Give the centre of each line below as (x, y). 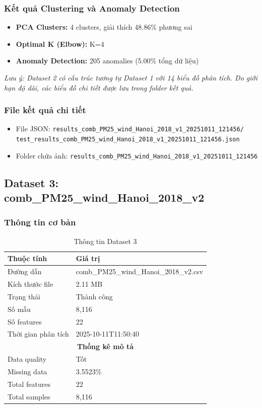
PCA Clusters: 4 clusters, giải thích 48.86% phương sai (104, 27)
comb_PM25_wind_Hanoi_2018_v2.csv (140, 271)
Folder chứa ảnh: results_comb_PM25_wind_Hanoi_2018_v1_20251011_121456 (137, 155)
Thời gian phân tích (38, 334)
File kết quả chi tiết (45, 110)
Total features (29, 384)
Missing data (27, 371)
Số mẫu (19, 309)
